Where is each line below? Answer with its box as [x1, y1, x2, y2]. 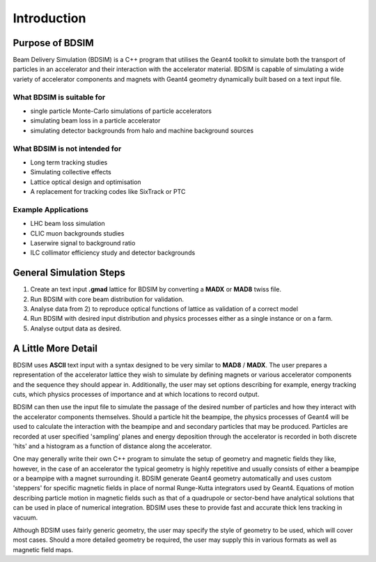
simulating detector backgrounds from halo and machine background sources [30, 126, 254, 135]
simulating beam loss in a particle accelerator [30, 116, 161, 125]
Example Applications [13, 204, 88, 214]
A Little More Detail [13, 342, 97, 354]
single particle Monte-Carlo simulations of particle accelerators [30, 107, 212, 115]
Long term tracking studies [30, 158, 108, 167]
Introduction [13, 10, 86, 26]
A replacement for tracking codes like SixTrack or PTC [30, 188, 186, 196]
